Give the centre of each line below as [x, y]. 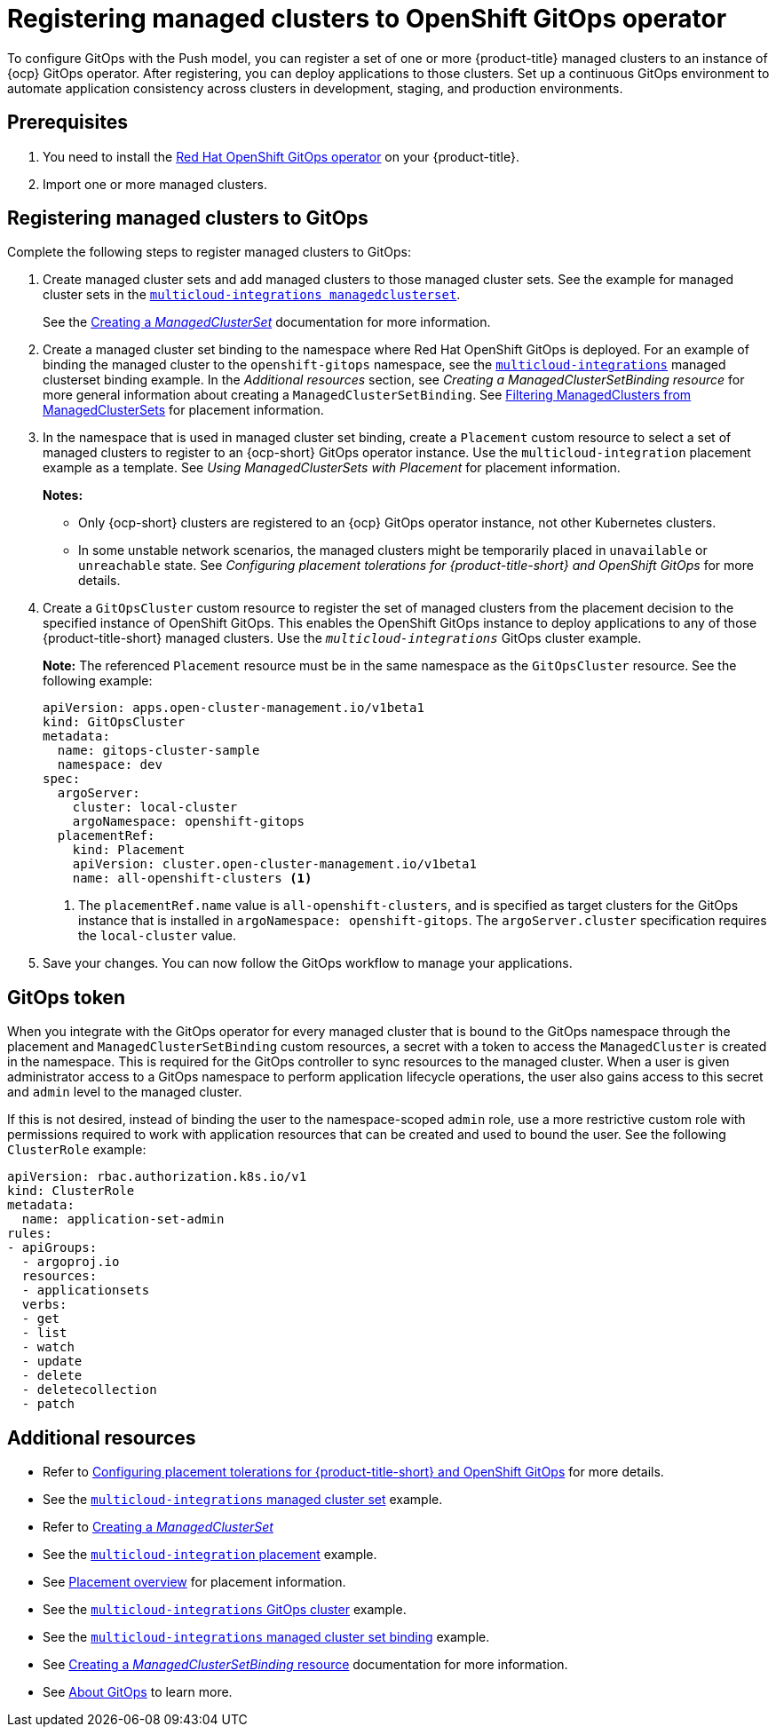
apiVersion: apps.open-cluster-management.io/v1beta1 [234, 708]
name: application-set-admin [123, 1219]
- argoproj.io [71, 1262]
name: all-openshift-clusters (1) [192, 879]
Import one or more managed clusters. [155, 184]
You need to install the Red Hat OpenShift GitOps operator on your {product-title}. [281, 156]
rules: [30, 1234]
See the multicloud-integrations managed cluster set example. [243, 1500]
